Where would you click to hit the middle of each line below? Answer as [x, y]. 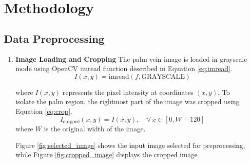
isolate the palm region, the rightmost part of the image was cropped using [127, 101]
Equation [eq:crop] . [44, 111]
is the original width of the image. [95, 128]
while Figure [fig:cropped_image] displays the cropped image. [107, 154]
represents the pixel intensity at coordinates [128, 92]
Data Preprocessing [54, 38]
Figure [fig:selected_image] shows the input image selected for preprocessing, [130, 145]
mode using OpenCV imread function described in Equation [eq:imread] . [124, 68]
